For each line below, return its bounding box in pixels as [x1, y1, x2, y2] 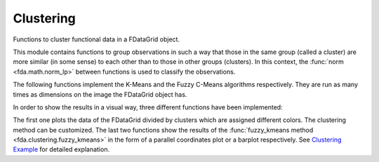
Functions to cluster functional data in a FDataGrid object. [13, 35, 180, 43]
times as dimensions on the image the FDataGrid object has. [13, 90, 187, 98]
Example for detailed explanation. [13, 145, 110, 154]
